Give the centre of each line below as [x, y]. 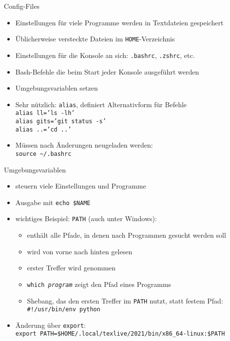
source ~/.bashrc [43, 154]
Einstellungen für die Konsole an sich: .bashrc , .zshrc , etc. [105, 55]
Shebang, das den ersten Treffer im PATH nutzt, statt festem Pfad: [125, 300]
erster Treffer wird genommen [71, 268]
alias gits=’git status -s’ [61, 121]
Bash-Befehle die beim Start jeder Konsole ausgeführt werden [107, 71]
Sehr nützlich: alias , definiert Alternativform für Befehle [101, 104]
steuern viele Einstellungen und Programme [81, 186]
